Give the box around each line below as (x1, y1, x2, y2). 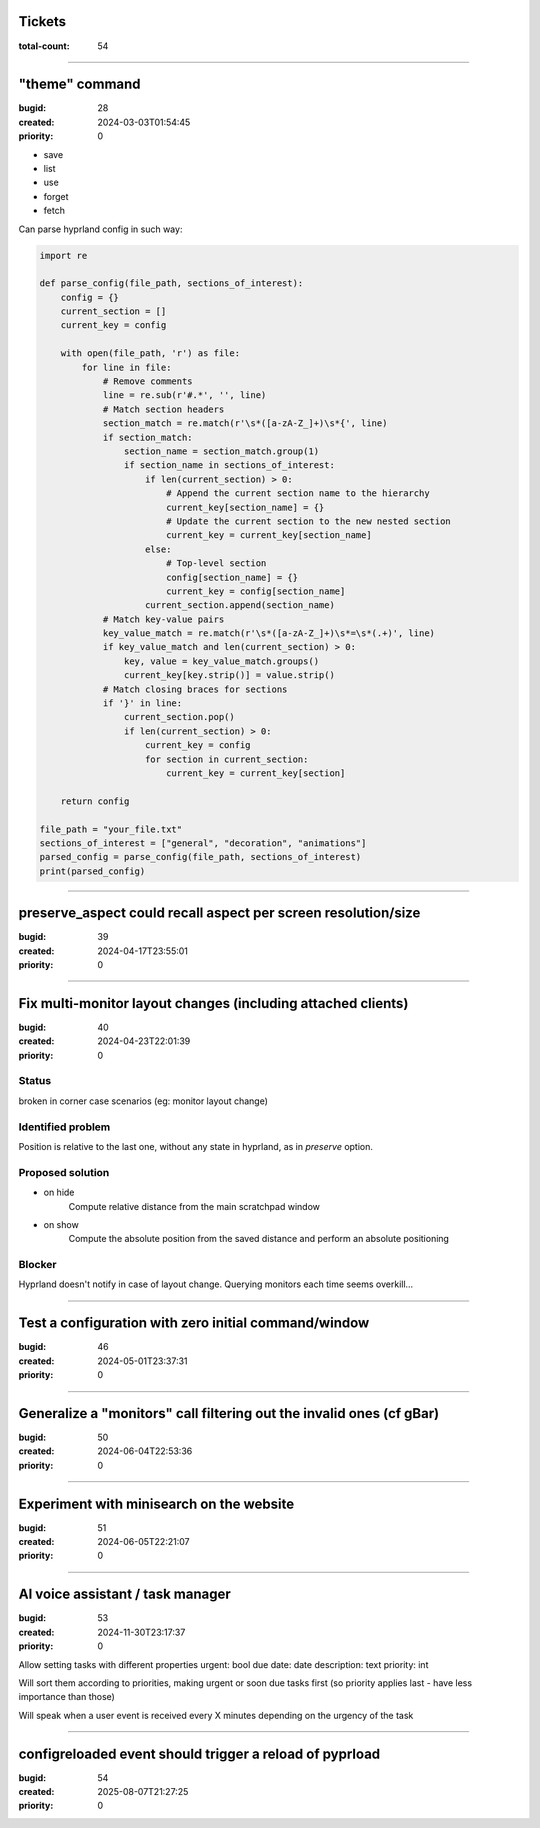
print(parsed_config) (39, 865, 146, 877)
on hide (43, 1186, 75, 1199)
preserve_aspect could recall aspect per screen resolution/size (18, 905, 421, 922)
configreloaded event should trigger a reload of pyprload (18, 1745, 381, 1762)
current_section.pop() (123, 711, 235, 723)
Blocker (18, 1258, 57, 1272)
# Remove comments (102, 376, 194, 387)
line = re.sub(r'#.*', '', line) (102, 390, 267, 401)
